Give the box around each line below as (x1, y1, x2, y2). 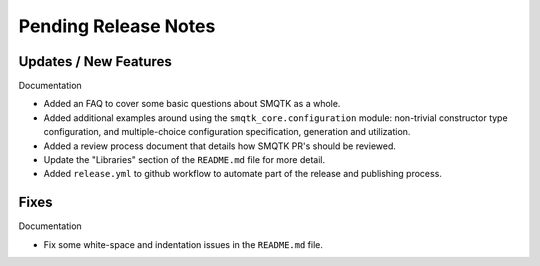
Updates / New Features (18, 53, 172, 70)
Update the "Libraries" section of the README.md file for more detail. (43, 154, 325, 166)
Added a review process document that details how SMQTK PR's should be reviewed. (43, 140, 397, 152)
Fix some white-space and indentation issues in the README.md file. (43, 238, 324, 250)
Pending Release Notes (18, 15, 216, 37)
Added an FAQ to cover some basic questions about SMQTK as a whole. (43, 98, 341, 110)
